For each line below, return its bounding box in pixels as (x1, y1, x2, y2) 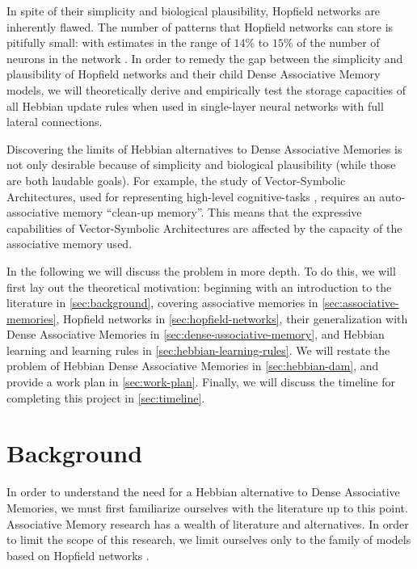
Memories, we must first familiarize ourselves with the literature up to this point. (6, 499, 408, 516)
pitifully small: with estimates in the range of (6, 34, 230, 51)
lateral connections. (6, 113, 103, 130)
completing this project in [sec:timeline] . (6, 389, 205, 406)
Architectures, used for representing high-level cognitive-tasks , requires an (6, 188, 376, 204)
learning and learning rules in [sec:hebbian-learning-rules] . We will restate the (6, 341, 390, 358)
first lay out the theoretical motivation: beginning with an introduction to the (6, 278, 392, 295)
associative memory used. (6, 235, 133, 252)
